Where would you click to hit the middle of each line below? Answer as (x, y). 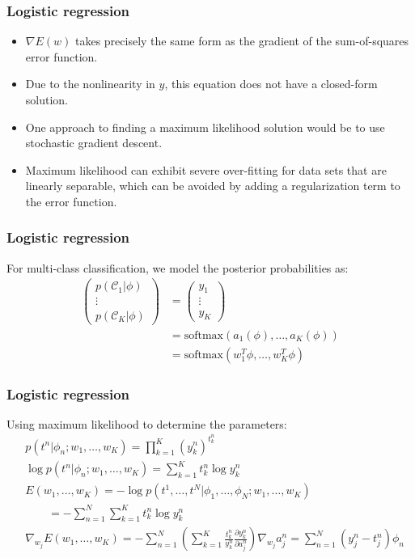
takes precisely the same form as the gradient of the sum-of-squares (242, 41)
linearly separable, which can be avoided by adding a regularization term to (213, 186)
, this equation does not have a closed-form (271, 84)
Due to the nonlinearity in (90, 84)
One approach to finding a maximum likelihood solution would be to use (205, 127)
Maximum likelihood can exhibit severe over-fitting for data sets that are (206, 169)
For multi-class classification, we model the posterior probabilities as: (178, 267)
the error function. (71, 201)
